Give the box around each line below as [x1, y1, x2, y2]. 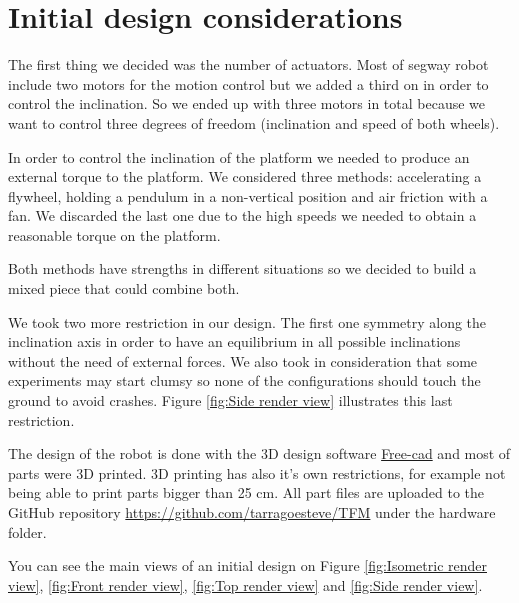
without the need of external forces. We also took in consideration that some [8, 350, 478, 371]
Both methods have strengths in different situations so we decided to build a [8, 258, 477, 279]
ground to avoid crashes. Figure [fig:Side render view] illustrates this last [8, 390, 453, 411]
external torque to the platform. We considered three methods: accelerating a [8, 166, 482, 187]
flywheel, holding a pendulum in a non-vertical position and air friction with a [8, 185, 488, 206]
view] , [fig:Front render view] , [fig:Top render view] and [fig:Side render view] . [8, 574, 483, 595]
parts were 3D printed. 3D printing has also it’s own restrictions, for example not [8, 462, 506, 483]
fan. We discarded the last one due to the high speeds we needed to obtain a [8, 205, 477, 226]
